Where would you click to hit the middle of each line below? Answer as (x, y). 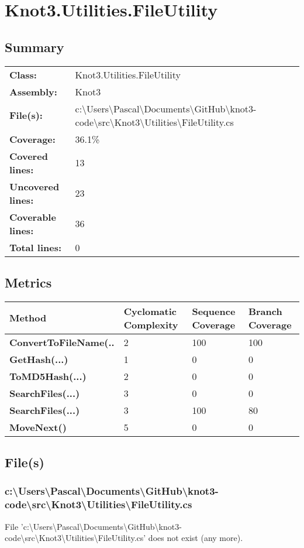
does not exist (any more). (196, 538)
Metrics (28, 282)
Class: (23, 74)
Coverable (33, 217)
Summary (34, 47)
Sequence (214, 311)
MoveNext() (38, 427)
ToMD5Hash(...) (48, 376)
